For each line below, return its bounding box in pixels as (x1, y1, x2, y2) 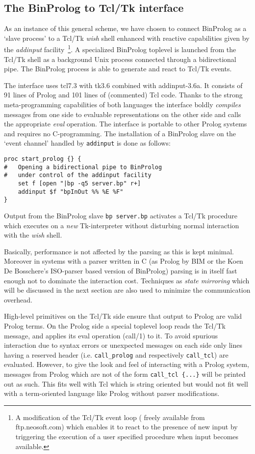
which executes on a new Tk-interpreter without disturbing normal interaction (4, 220, 239, 230)
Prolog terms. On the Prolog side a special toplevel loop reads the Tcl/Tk (4, 320, 226, 331)
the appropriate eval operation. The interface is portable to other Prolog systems (4, 119, 247, 129)
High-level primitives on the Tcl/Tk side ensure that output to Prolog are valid (4, 311, 242, 321)
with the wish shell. (4, 230, 62, 240)
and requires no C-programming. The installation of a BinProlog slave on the (4, 128, 236, 138)
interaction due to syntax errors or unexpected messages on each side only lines (4, 340, 243, 350)
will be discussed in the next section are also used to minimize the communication (4, 285, 251, 295)
